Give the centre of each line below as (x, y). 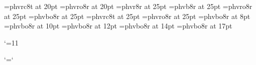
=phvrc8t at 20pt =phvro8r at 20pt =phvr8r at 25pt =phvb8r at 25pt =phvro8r (128, 6)
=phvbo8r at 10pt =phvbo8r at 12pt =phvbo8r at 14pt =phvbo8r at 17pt (118, 26)
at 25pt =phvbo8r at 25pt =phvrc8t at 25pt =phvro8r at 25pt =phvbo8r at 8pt (127, 16)
